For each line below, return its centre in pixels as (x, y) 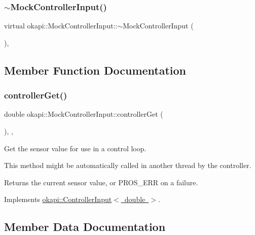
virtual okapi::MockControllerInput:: (61, 26)
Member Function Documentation (95, 70)
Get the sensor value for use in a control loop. (75, 148)
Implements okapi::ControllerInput (58, 199)
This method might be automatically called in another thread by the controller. (128, 165)
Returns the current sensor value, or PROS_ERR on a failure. (101, 182)
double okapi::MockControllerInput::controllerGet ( (84, 114)
